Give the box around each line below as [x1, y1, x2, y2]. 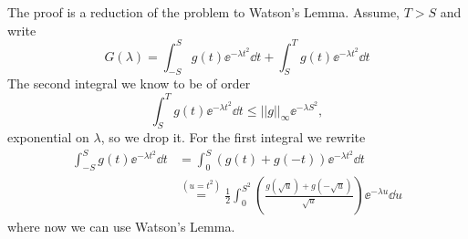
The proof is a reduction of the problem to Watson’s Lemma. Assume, [7, 3, 400, 21]
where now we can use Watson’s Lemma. [7, 217, 235, 236]
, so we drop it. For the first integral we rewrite [100, 128, 366, 147]
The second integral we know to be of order [7, 74, 251, 93]
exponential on [7, 128, 89, 147]
